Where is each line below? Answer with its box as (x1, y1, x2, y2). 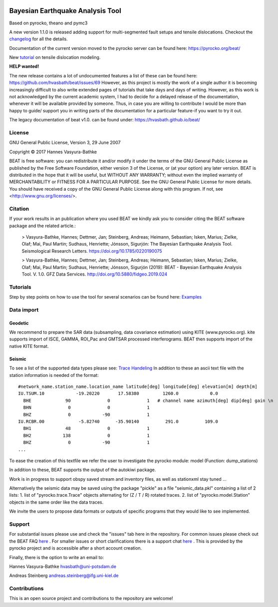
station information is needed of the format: (9, 372, 99, 378)
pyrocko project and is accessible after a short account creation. (9, 545, 142, 551)
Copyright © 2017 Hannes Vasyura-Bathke (9, 149, 97, 155)
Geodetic (9, 320, 29, 326)
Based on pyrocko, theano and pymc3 (9, 20, 88, 26)
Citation (9, 205, 29, 212)
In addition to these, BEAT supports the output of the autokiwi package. (9, 467, 156, 473)
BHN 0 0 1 (23, 405, 150, 410)
